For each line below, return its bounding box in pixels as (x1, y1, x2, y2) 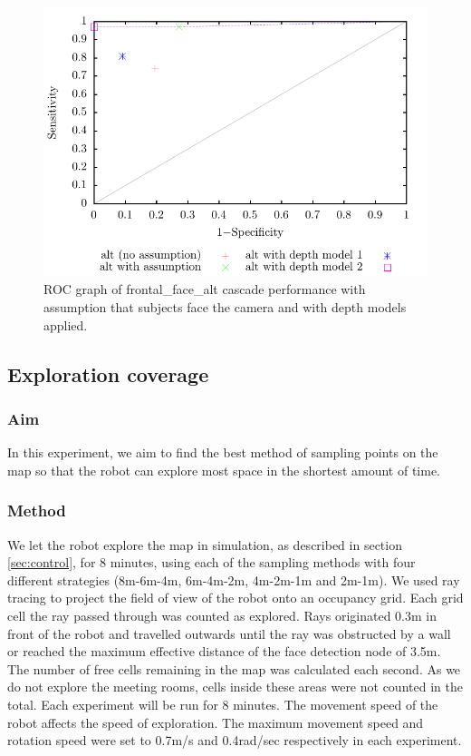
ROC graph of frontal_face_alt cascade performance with (43, 280, 366, 299)
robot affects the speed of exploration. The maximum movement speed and (7, 712, 424, 731)
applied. (43, 315, 88, 334)
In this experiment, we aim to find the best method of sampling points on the (7, 443, 438, 462)
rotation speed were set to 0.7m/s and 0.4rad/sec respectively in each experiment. (7, 731, 462, 750)
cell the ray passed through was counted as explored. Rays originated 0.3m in (7, 605, 437, 624)
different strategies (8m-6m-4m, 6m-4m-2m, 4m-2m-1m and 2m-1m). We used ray (7, 570, 460, 589)
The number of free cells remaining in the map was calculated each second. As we (7, 659, 461, 678)
